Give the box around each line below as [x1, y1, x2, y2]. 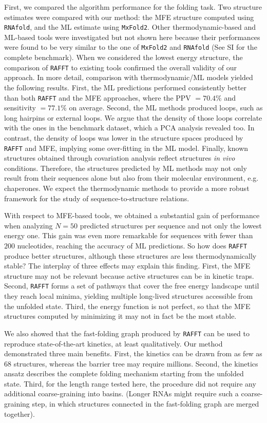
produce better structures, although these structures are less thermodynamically [4, 250, 257, 261]
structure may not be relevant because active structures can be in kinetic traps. [4, 270, 254, 281]
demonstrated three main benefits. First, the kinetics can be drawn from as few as [4, 348, 262, 359]
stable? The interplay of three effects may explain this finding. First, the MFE [4, 260, 251, 271]
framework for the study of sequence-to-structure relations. [4, 193, 189, 203]
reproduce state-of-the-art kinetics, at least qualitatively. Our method [4, 338, 223, 349]
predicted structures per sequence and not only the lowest [80, 220, 262, 230]
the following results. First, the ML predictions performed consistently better [4, 82, 247, 92]
